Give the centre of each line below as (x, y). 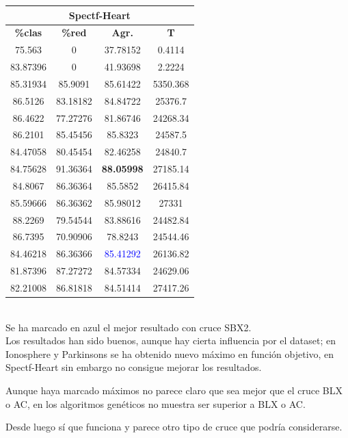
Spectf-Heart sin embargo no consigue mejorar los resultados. (134, 367)
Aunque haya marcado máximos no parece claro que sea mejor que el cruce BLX (174, 390)
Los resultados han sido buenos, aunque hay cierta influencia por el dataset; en (171, 340)
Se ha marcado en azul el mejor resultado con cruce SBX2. (129, 327)
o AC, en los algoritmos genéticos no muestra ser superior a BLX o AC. (156, 403)
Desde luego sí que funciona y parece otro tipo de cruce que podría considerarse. (174, 427)
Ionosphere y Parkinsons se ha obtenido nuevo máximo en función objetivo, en (170, 353)
